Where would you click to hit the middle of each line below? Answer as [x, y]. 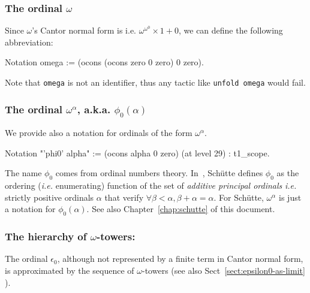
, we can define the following [231, 30]
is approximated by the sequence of [70, 270]
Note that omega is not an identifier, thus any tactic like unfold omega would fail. [155, 82]
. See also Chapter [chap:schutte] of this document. [181, 209]
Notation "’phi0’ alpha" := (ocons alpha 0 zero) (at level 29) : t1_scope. [137, 152]
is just [290, 197]
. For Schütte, [239, 197]
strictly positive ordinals [49, 197]
